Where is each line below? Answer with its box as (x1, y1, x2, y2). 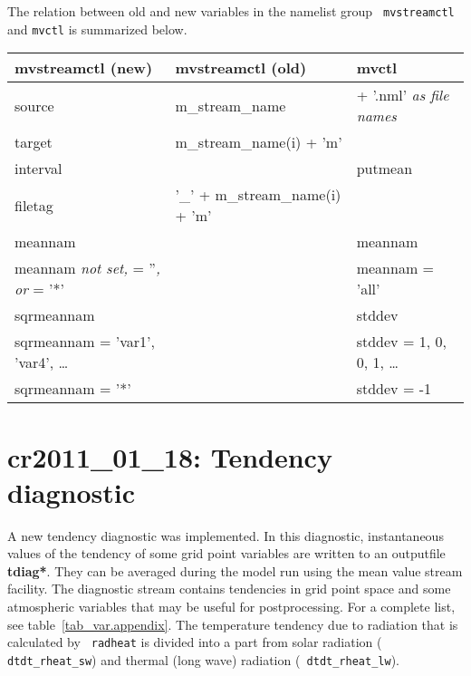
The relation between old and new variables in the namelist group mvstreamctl (7, 2, 455, 20)
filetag (14, 194, 53, 216)
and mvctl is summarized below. (7, 19, 187, 38)
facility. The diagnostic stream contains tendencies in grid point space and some (7, 579, 451, 598)
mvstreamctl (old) (175, 57, 307, 79)
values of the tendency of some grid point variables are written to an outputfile (7, 544, 446, 563)
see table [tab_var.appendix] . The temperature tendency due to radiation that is (7, 614, 458, 633)
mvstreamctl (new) (14, 57, 153, 79)
